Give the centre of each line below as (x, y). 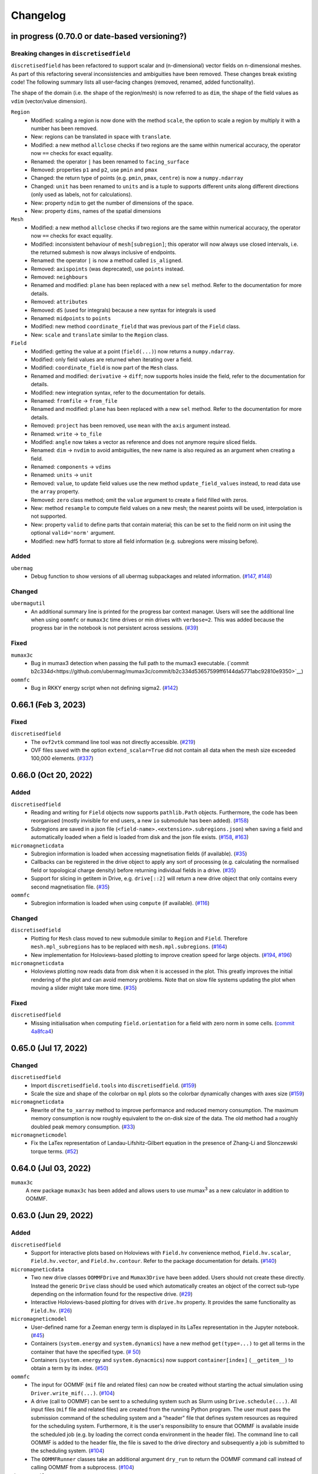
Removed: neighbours (59, 277)
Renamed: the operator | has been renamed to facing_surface (110, 162)
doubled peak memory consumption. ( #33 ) (83, 1127)
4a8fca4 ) (42, 1031)
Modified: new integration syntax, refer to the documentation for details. (118, 393)
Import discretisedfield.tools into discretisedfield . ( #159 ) (114, 1085)
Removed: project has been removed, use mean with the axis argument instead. (131, 426)
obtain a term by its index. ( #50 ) (70, 1368)
